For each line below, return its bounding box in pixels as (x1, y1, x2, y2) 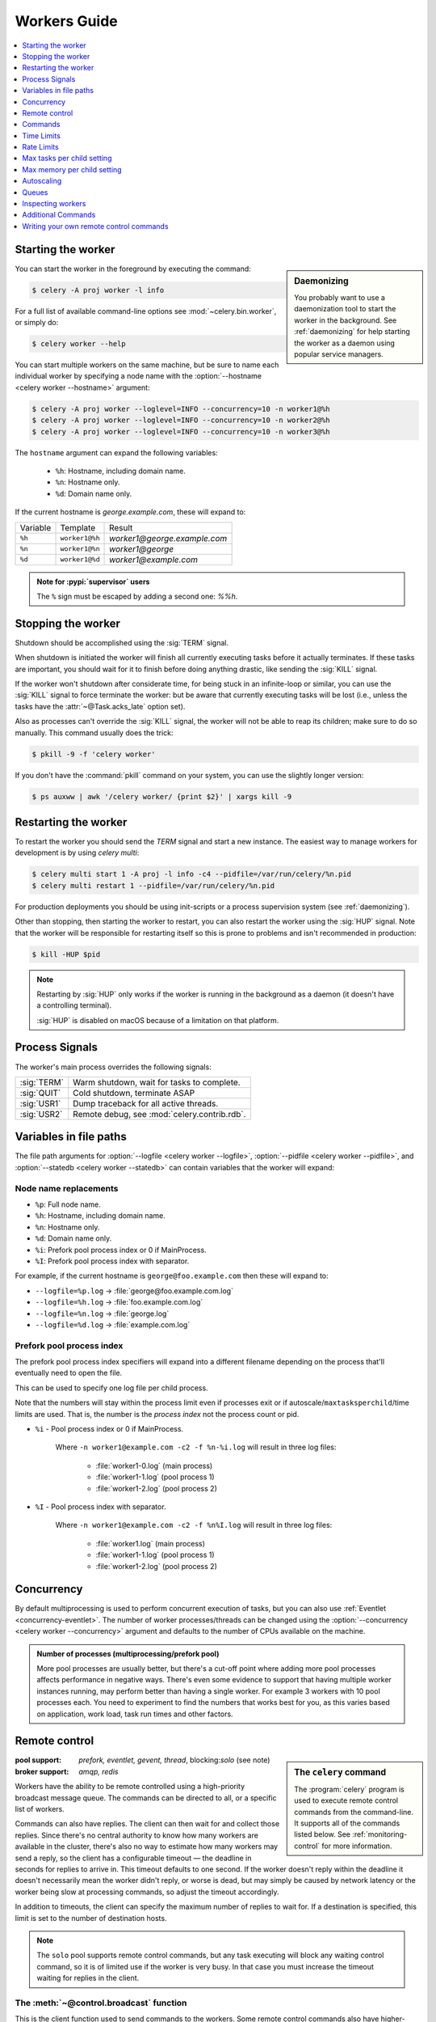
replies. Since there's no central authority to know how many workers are (15, 1830, 258, 1840)
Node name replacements (15, 1182, 119, 1194)
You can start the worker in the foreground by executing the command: (15, 264, 252, 273)
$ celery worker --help (31, 340, 127, 349)
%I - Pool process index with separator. (35, 1501, 166, 1512)
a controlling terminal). (36, 1000, 112, 1010)
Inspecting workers (22, 199, 86, 209)
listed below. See (294, 1830, 351, 1839)
